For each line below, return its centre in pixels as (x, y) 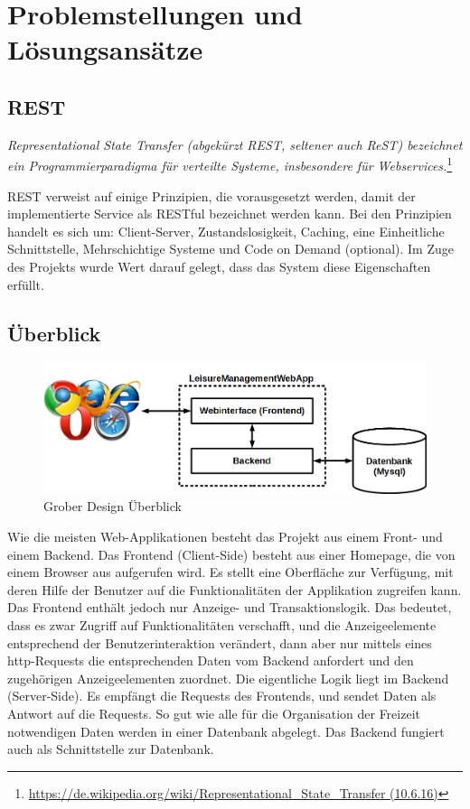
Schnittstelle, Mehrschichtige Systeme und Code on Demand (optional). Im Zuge (230, 249)
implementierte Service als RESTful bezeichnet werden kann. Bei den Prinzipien (230, 214)
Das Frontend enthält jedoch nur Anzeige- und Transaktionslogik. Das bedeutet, (230, 607)
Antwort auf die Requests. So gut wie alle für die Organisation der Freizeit (214, 714)
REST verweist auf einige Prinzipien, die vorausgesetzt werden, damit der (211, 195)
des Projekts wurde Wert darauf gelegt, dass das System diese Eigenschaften (219, 266)
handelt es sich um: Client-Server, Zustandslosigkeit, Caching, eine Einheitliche (226, 231)
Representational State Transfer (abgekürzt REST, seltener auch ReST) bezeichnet (235, 144)
